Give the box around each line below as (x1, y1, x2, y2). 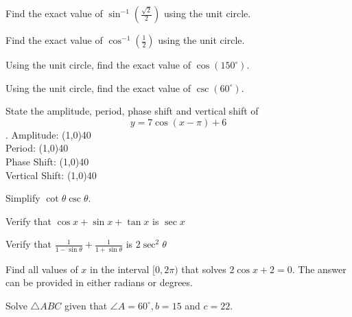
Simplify (5, 191, 40, 205)
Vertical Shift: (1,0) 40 (5, 167, 97, 182)
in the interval (90, 261, 150, 276)
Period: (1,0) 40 (5, 141, 69, 155)
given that (64, 298, 108, 312)
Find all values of (5, 261, 78, 276)
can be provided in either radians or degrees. (5, 275, 193, 290)
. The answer (292, 261, 347, 276)
